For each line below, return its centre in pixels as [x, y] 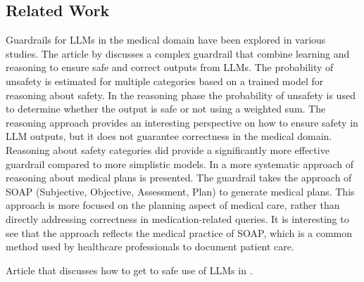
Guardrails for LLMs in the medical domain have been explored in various [166, 40]
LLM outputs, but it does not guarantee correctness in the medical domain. [169, 136]
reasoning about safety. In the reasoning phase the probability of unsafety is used [181, 95]
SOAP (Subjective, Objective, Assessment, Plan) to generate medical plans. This [180, 191]
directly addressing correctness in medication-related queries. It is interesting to [177, 218]
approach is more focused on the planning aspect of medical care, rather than [173, 205]
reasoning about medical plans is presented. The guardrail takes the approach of [179, 178]
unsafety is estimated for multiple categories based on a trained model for [165, 81]
